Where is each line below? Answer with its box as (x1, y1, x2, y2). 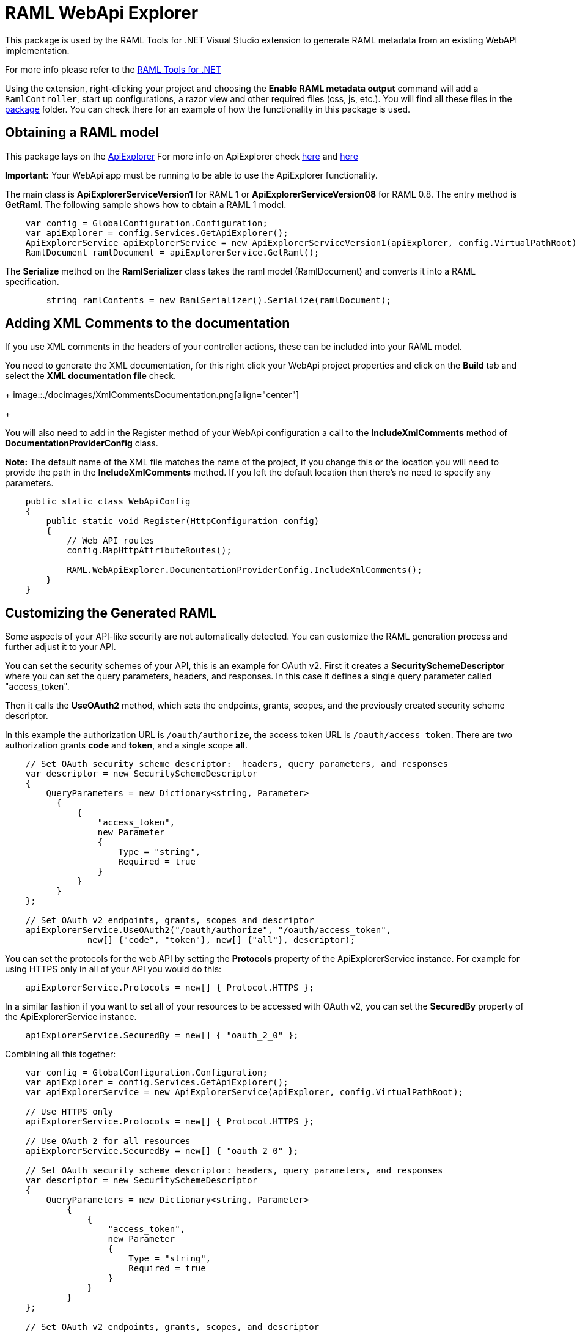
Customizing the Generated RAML (5, 605, 217, 621)
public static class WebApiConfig (25, 497, 191, 507)
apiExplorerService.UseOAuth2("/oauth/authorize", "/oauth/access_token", (25, 925, 392, 936)
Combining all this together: (5, 1049, 116, 1060)
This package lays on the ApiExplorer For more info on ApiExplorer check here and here (5, 150, 358, 161)
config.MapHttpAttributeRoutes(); (67, 545, 232, 556)
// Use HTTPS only (25, 1107, 114, 1117)
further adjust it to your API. (5, 641, 116, 652)
